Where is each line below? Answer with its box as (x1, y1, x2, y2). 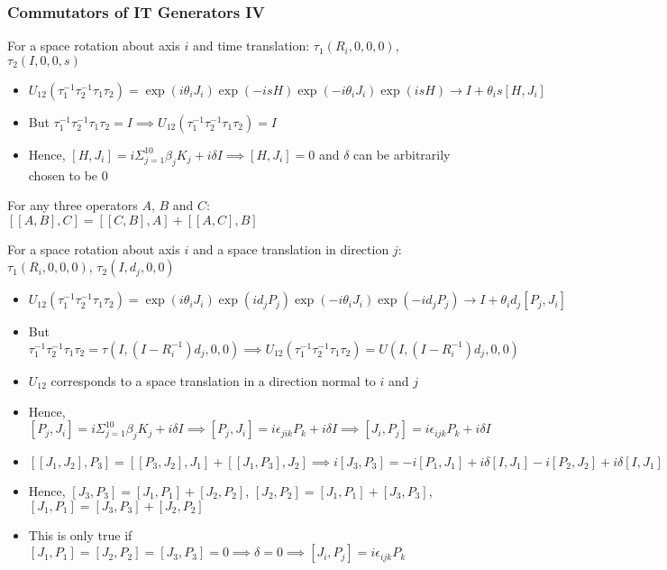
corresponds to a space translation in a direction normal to (50, 371, 376, 390)
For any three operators (7, 196, 138, 215)
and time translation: (192, 36, 310, 55)
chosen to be (28, 165, 98, 184)
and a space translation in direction (192, 239, 389, 258)
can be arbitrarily (353, 144, 451, 163)
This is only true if (28, 525, 132, 544)
